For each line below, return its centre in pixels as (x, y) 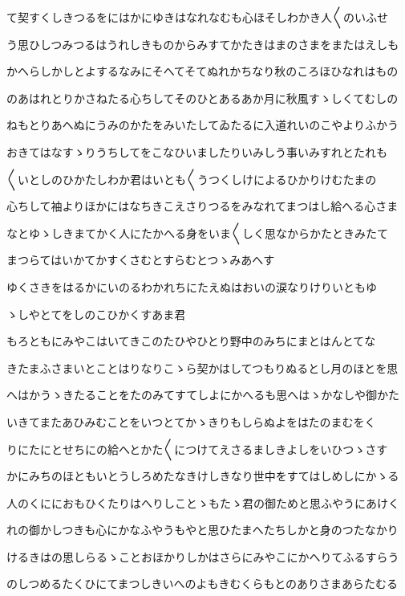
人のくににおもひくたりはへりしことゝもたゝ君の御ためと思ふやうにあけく (203, 502)
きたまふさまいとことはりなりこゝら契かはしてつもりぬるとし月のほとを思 (202, 367)
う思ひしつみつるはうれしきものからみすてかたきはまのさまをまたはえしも (203, 44)
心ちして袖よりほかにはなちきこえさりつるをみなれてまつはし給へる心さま (202, 206)
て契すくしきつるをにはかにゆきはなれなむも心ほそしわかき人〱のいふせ (197, 17)
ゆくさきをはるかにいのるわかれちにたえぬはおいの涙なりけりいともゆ (192, 286)
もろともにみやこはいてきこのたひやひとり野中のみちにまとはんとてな (191, 341)
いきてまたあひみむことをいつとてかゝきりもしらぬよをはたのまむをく (191, 421)
